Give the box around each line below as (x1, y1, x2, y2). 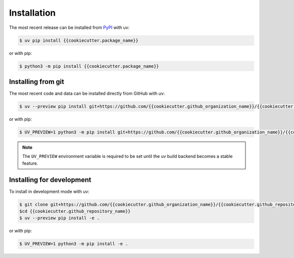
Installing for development (9, 176, 92, 184)
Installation (9, 7, 56, 18)
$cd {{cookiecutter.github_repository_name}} (19, 208, 131, 214)
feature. (22, 160, 39, 166)
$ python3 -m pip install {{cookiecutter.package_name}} (19, 63, 159, 69)
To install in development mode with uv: (9, 188, 90, 194)
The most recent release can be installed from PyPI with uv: (9, 25, 130, 30)
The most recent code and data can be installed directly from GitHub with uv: (9, 91, 165, 96)
